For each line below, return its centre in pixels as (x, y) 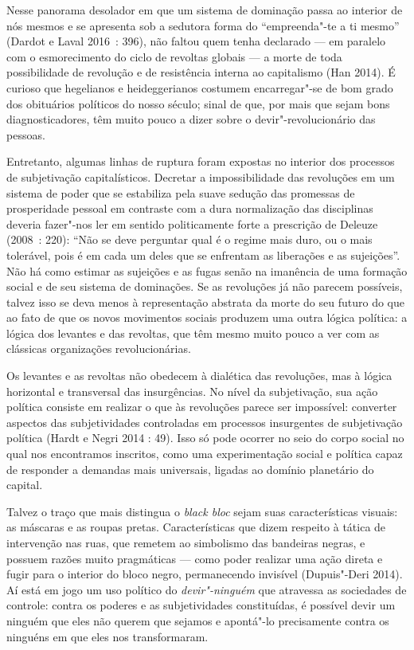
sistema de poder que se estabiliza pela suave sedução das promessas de (181, 192)
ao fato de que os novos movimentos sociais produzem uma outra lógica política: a (207, 317)
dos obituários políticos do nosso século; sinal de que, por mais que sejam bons (198, 103)
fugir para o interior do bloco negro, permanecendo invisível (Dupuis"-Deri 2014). (205, 574)
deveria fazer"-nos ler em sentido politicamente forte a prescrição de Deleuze (192, 223)
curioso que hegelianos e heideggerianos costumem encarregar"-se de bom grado (200, 87)
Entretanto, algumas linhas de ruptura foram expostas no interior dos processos (201, 161)
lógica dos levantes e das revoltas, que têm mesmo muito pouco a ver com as (193, 333)
